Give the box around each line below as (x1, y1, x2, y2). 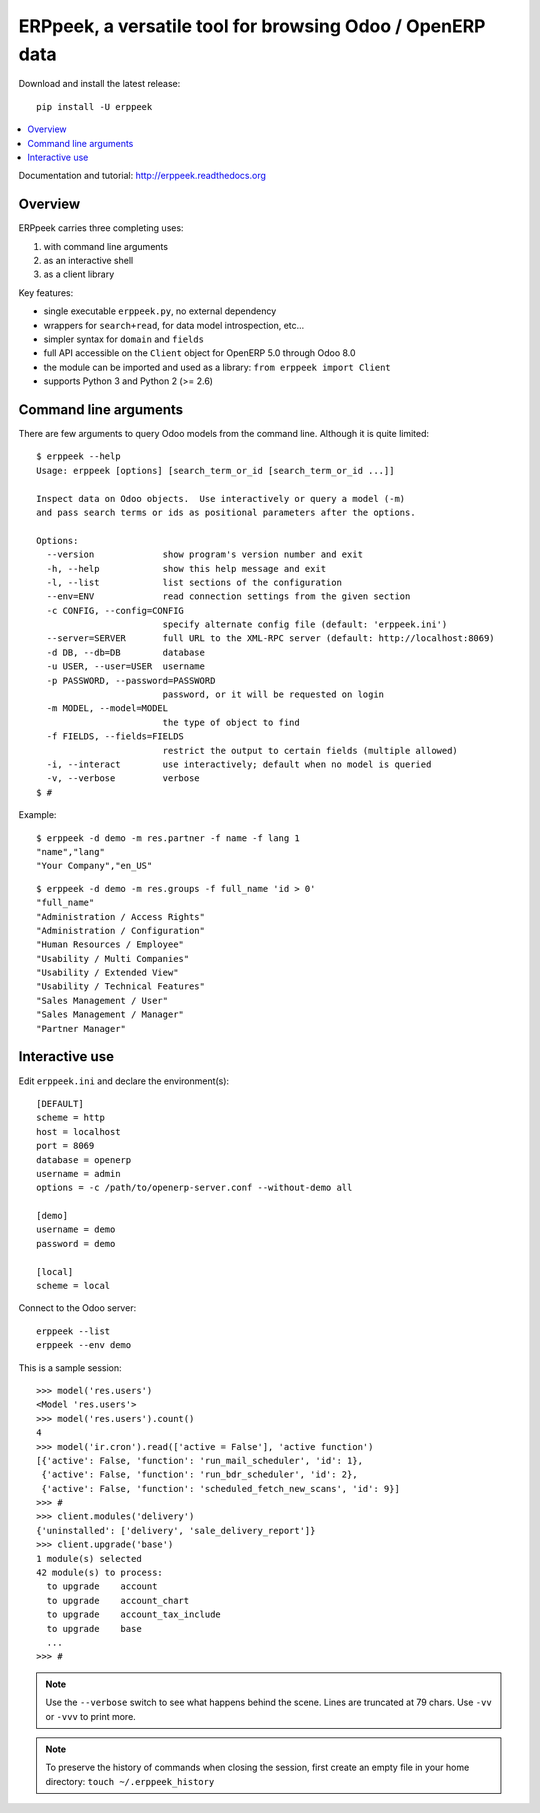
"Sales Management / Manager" (36, 1009, 185, 1020)
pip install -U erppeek (36, 101, 153, 112)
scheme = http (36, 1112, 105, 1124)
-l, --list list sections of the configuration (46, 576, 342, 588)
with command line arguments (43, 240, 169, 252)
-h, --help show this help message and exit (46, 563, 327, 574)
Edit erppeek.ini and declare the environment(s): (18, 1075, 230, 1087)
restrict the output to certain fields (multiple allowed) (162, 745, 459, 756)
